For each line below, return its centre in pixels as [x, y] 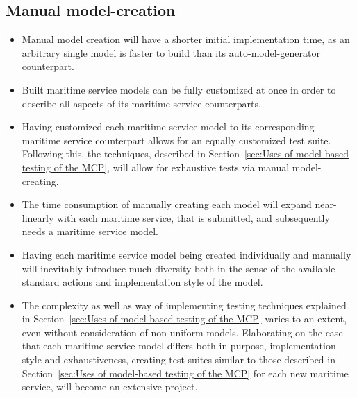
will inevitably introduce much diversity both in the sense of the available [178, 268]
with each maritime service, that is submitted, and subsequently [193, 217]
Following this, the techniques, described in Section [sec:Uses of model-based [185, 154]
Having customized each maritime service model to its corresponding [168, 127]
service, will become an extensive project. [110, 387]
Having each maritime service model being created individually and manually [186, 254]
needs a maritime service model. [90, 231]
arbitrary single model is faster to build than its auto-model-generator [171, 52]
